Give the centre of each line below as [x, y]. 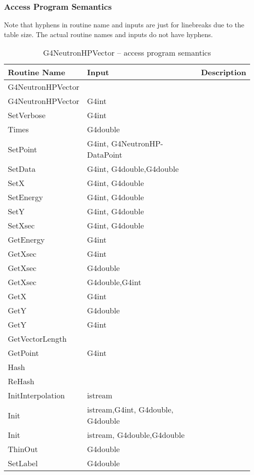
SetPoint [22, 149]
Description [223, 72]
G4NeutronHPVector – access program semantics [127, 53]
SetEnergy [25, 197]
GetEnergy [26, 240]
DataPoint [105, 155]
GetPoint [23, 353]
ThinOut [23, 449]
